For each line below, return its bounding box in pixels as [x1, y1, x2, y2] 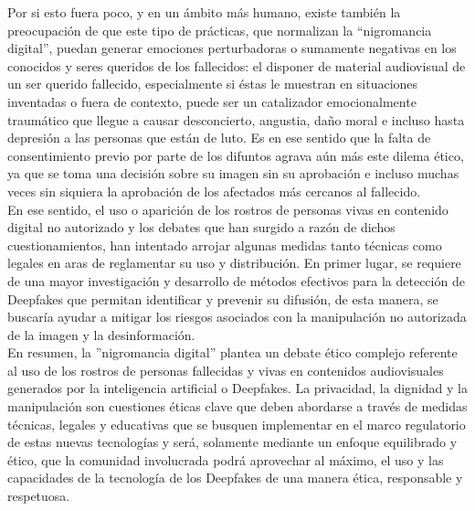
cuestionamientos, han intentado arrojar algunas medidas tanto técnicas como [7, 235, 442, 254]
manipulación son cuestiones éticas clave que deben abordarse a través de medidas [7, 397, 468, 416]
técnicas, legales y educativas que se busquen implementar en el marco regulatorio [7, 414, 466, 433]
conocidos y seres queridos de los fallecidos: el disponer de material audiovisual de [7, 56, 466, 75]
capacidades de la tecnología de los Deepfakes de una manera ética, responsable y [7, 468, 463, 487]
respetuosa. [7, 486, 70, 506]
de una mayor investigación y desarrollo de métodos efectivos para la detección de [7, 271, 465, 290]
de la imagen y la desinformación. [7, 325, 195, 344]
